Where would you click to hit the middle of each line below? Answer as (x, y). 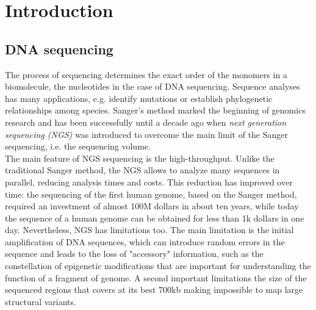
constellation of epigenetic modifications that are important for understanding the (158, 266)
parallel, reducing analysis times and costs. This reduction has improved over (149, 182)
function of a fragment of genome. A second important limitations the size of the (156, 277)
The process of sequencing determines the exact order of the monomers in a (146, 74)
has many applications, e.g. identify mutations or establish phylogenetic (139, 98)
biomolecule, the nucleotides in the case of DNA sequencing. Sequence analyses (153, 86)
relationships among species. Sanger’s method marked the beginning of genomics (155, 110)
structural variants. (41, 301)
